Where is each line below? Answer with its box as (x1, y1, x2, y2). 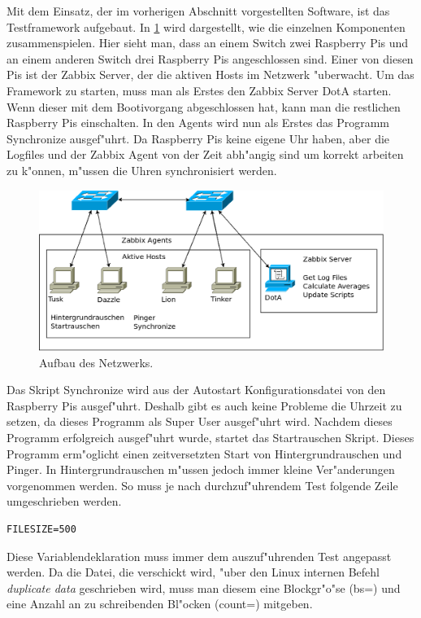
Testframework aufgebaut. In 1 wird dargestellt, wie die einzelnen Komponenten (7, 18, 406, 35)
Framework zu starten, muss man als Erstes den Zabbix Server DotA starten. (7, 81, 392, 99)
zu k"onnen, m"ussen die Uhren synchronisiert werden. (7, 161, 277, 178)
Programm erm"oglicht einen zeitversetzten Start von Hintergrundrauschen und (7, 445, 402, 462)
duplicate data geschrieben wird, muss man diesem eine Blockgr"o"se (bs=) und (7, 579, 401, 596)
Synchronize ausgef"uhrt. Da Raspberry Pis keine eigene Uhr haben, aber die (7, 129, 390, 147)
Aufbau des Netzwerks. (39, 353, 154, 370)
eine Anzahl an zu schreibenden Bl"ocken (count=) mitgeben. (7, 595, 313, 612)
